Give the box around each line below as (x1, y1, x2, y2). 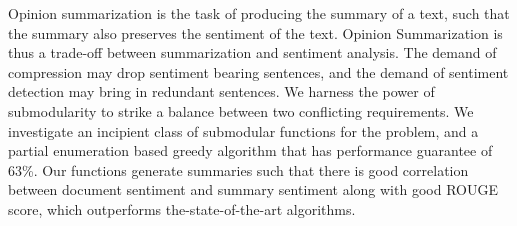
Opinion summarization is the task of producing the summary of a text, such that (8, 3, 510, 23)
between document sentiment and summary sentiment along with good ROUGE (8, 179, 498, 200)
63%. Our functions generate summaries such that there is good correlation (8, 159, 469, 180)
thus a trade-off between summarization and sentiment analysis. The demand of (8, 42, 497, 63)
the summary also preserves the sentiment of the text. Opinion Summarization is (8, 22, 503, 43)
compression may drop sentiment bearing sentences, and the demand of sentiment (8, 61, 509, 82)
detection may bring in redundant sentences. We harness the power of (8, 81, 435, 102)
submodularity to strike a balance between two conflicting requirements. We (8, 100, 474, 121)
